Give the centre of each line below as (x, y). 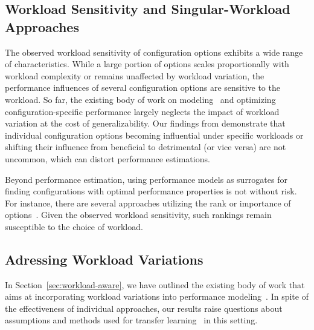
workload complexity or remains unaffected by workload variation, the (135, 75)
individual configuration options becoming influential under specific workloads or (154, 135)
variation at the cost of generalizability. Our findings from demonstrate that (145, 123)
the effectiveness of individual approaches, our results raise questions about (144, 308)
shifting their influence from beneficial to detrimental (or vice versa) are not (146, 147)
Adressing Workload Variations (104, 259)
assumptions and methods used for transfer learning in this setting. (131, 320)
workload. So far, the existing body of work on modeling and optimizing (140, 99)
